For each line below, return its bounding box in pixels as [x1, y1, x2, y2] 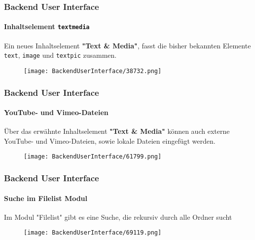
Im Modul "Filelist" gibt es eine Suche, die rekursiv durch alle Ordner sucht [4, 211, 232, 222]
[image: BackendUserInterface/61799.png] [24, 153, 162, 160]
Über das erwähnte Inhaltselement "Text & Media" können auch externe [4, 126, 230, 136]
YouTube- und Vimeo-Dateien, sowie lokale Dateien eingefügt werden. [4, 135, 216, 146]
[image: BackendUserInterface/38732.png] [24, 67, 162, 75]
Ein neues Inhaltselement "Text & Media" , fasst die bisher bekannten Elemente [4, 40, 251, 50]
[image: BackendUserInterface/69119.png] [24, 229, 162, 237]
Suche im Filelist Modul [4, 193, 88, 203]
